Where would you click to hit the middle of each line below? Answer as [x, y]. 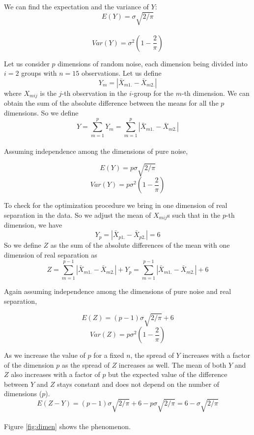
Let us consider [27, 63]
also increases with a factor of [56, 374]
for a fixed [109, 355]
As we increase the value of [45, 355]
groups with [39, 73]
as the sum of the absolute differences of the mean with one [140, 245]
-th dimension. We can [216, 93]
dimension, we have [33, 225]
